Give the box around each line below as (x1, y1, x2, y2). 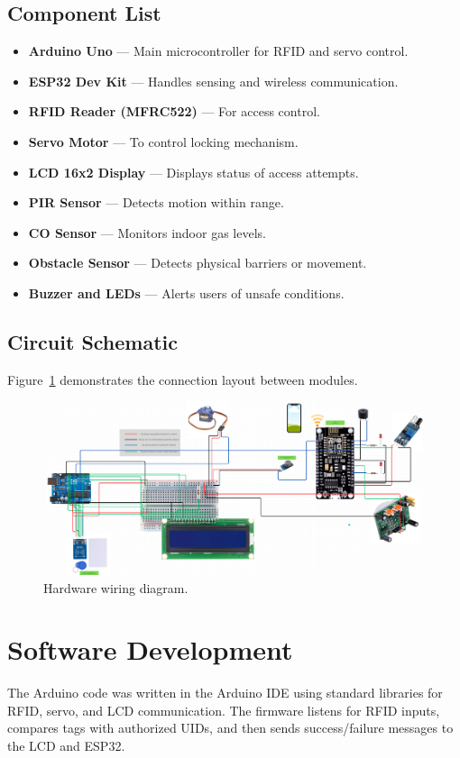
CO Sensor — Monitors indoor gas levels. (28, 223, 266, 242)
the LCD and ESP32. (7, 736, 125, 755)
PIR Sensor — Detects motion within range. (28, 193, 284, 212)
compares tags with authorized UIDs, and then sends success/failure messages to (7, 718, 454, 737)
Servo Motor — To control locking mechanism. (28, 132, 299, 151)
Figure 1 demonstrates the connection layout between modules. (7, 370, 358, 388)
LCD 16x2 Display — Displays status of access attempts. (28, 162, 359, 181)
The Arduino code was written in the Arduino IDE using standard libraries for (7, 683, 443, 702)
